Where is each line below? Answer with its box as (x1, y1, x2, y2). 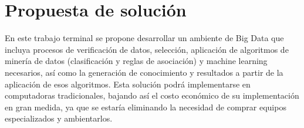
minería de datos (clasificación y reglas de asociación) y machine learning (5, 55, 268, 67)
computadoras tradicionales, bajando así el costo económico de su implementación (5, 89, 299, 102)
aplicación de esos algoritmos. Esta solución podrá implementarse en (5, 78, 251, 90)
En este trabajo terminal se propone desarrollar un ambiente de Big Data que (5, 32, 284, 44)
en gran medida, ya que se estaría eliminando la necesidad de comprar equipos (5, 100, 286, 113)
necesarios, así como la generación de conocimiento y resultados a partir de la (5, 66, 283, 78)
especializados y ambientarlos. (5, 112, 113, 124)
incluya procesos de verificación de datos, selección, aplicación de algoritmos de (5, 43, 289, 55)
